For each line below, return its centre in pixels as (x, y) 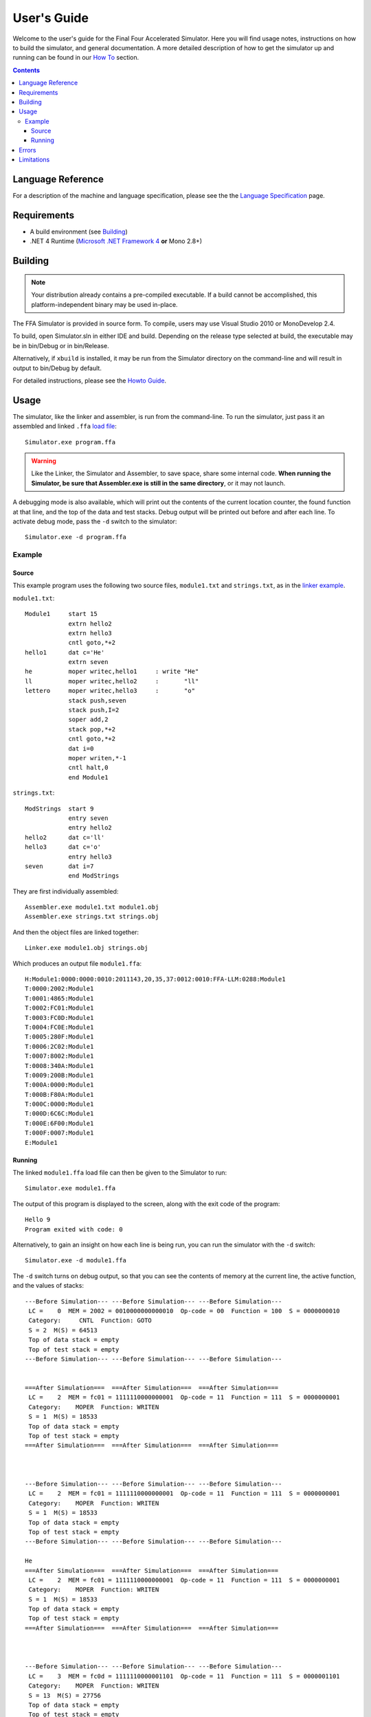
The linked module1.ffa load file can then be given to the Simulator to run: (120, 1173)
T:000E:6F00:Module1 (59, 1123)
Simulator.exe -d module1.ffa (76, 1261)
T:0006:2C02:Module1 (59, 1046)
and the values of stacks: (48, 1286)
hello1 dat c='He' (65, 652)
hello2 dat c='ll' (65, 837)
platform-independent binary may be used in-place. (104, 304)
